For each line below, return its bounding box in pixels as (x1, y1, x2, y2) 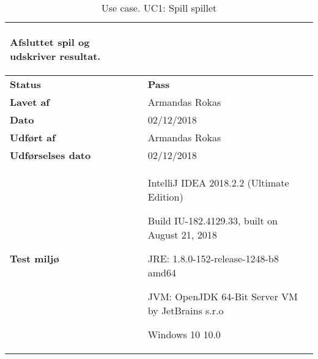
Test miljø (10, 251, 59, 265)
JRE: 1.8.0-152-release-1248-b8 (147, 251, 279, 265)
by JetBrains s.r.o (147, 303, 224, 317)
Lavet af (10, 95, 50, 109)
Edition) (147, 190, 183, 204)
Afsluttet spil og (10, 35, 90, 49)
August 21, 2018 (147, 228, 217, 242)
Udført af (10, 130, 56, 144)
